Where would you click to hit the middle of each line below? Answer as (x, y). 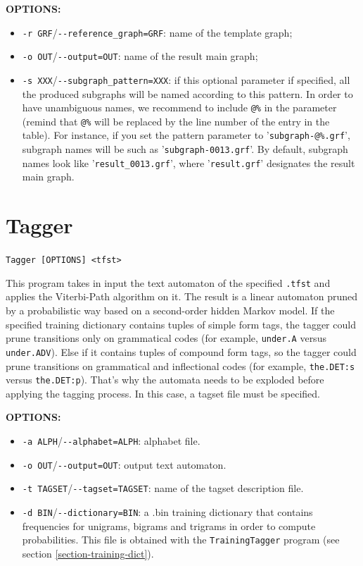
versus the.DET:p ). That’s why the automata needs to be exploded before (165, 380)
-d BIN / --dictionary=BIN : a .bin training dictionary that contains (167, 512)
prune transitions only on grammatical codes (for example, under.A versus (166, 338)
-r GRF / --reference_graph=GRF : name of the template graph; (157, 32)
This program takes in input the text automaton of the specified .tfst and (168, 282)
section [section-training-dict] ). (88, 553)
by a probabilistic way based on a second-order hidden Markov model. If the (170, 310)
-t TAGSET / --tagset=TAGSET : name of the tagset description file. (163, 488)
